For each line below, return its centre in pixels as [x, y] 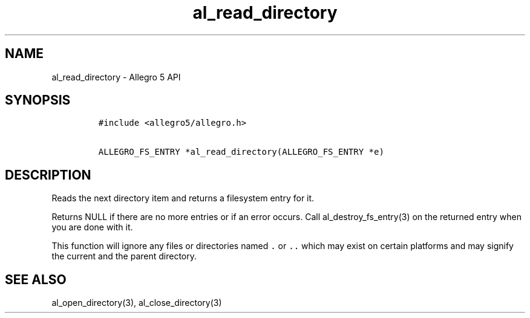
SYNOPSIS [38, 100]
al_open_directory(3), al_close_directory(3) [137, 303]
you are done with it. [92, 227]
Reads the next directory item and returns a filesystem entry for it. [183, 198]
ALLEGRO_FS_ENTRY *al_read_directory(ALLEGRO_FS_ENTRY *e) [241, 152]
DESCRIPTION [48, 175]
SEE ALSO [36, 279]
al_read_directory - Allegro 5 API [116, 77]
